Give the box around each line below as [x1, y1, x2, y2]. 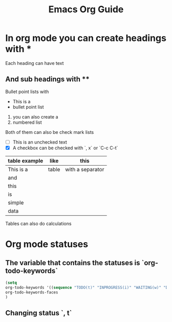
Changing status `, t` [5, 308, 72, 317]
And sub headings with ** [5, 75, 90, 84]
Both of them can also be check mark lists [5, 129, 94, 135]
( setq [5, 280, 17, 285]
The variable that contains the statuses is [5, 259, 140, 267]
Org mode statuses [5, 239, 89, 250]
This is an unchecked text [12, 139, 68, 145]
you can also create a [12, 113, 58, 120]
